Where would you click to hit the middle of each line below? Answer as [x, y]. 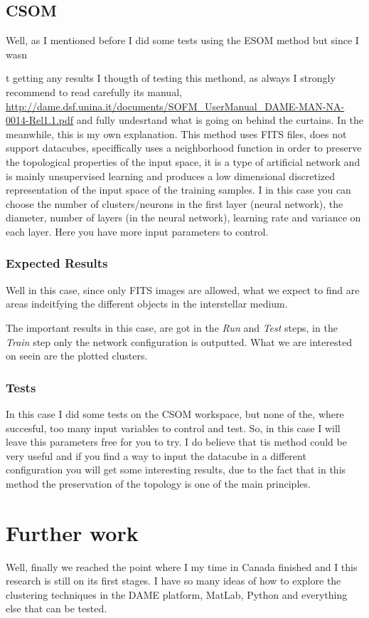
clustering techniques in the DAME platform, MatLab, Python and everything [177, 594]
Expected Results [57, 263]
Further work [72, 532]
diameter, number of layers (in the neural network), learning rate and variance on [183, 218]
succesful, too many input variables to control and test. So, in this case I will [173, 428]
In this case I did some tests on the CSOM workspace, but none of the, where [175, 413]
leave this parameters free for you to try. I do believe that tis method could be [176, 442]
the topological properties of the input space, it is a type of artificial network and [183, 161]
